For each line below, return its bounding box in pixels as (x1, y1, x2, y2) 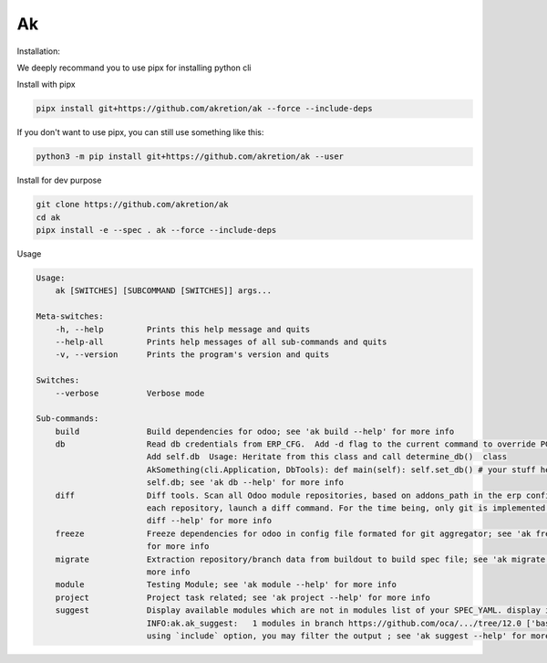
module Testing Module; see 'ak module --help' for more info (55, 580, 397, 590)
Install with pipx (16, 79, 77, 90)
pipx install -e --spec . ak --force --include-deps (36, 225, 277, 236)
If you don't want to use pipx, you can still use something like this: (16, 127, 264, 138)
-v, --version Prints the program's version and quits (55, 350, 330, 360)
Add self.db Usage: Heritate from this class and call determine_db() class (146, 452, 508, 462)
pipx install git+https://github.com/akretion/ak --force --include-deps (36, 103, 373, 114)
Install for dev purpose (16, 174, 102, 186)
